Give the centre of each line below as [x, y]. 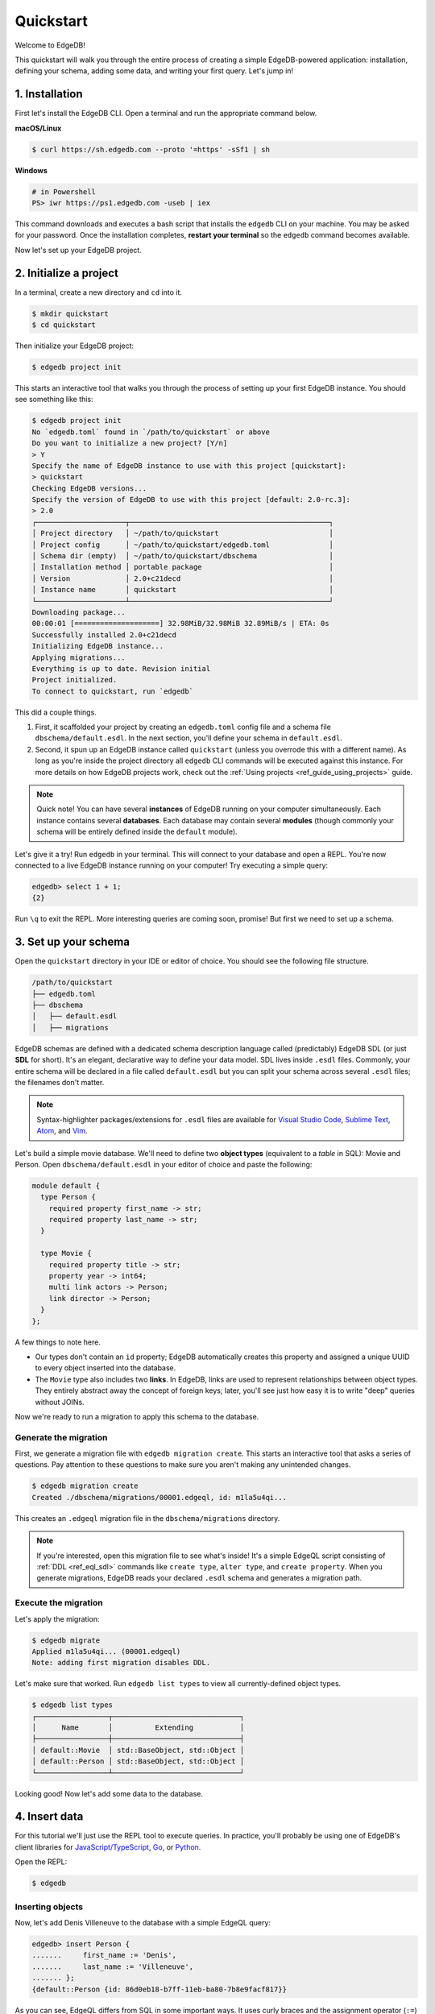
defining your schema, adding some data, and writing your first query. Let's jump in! [154, 71]
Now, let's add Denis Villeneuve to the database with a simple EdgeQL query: [143, 1922]
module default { [66, 1185]
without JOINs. [60, 1402]
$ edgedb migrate [66, 1640]
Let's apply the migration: [57, 1618]
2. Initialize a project [66, 273]
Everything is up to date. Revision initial [121, 668]
